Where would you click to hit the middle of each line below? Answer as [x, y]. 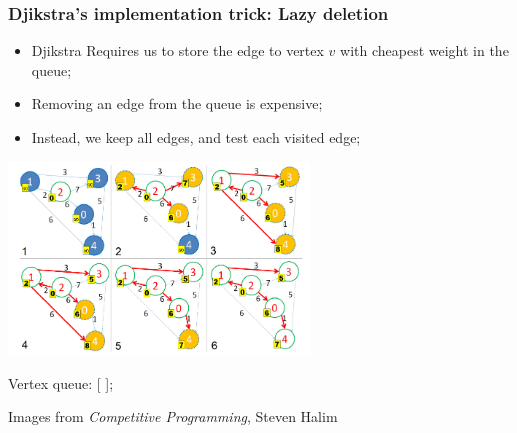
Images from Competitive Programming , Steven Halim [173, 416]
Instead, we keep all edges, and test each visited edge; [196, 137]
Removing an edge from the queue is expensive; [177, 103]
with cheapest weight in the [424, 50]
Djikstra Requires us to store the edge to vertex [177, 50]
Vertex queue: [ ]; [61, 382]
